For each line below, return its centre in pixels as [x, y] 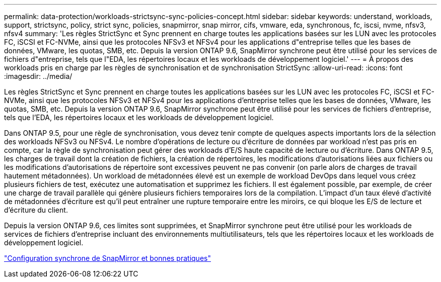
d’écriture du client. [36, 210]
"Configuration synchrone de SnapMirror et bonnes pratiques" [107, 258]
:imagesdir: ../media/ [38, 76]
